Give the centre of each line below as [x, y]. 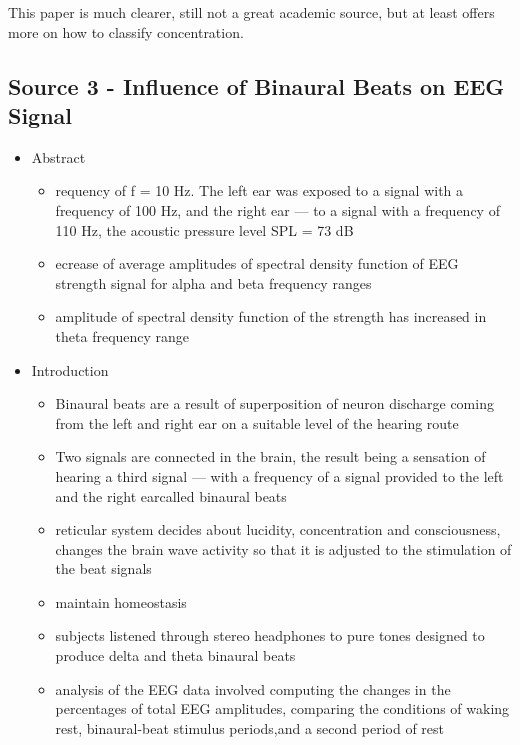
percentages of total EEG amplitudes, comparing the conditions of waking [282, 708]
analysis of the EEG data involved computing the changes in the [253, 688]
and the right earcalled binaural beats [171, 495]
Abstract [58, 156]
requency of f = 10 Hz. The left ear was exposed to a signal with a [259, 190]
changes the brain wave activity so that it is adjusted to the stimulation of [283, 548]
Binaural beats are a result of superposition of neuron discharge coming [274, 403]
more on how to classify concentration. [126, 31]
